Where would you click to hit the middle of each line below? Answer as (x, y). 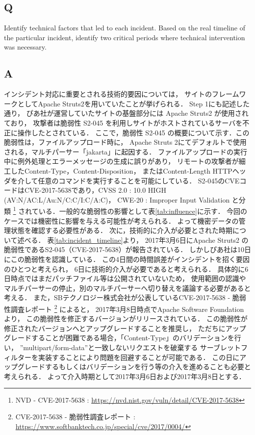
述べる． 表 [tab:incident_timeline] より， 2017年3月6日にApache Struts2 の (133, 240)
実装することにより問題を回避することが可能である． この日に (139, 357)
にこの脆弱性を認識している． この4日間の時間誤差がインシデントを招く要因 (127, 259)
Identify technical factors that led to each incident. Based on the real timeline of (125, 28)
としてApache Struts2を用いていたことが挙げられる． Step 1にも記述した (133, 103)
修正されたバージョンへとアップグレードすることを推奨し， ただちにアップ (125, 328)
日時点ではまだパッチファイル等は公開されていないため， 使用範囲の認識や (125, 278)
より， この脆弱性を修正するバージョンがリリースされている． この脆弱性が (126, 319)
